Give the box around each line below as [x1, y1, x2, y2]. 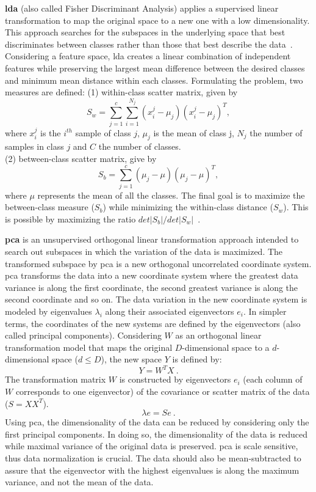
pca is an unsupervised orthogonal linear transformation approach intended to [5, 233, 299, 246]
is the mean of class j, [153, 126, 234, 139]
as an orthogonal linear [175, 329, 262, 342]
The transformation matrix [5, 373, 106, 386]
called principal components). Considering [5, 329, 162, 342]
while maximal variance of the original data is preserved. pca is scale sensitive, [5, 439, 298, 452]
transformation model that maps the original [5, 340, 173, 353]
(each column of [243, 373, 303, 386]
